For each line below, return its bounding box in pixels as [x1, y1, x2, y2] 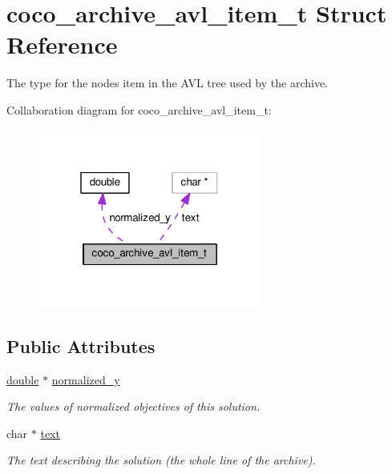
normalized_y [51, 371, 120, 388]
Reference [6, 28, 118, 61]
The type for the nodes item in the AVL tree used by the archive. [6, 74, 328, 91]
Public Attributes [6, 333, 156, 358]
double [6, 371, 39, 388]
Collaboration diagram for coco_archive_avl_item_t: [6, 101, 272, 118]
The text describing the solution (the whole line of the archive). [6, 452, 316, 468]
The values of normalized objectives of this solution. [6, 398, 261, 415]
